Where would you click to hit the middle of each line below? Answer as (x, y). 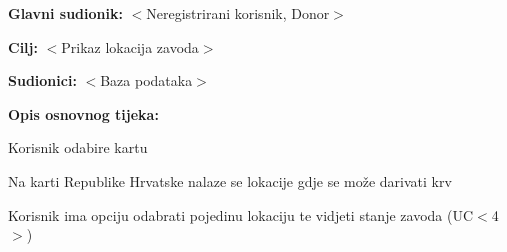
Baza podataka (146, 80)
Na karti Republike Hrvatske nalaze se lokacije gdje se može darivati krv (230, 180)
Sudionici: (42, 80)
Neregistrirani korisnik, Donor (238, 13)
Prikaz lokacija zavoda (130, 46)
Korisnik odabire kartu (78, 147)
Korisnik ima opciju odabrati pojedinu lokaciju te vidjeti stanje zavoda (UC (241, 214)
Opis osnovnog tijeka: (83, 113)
